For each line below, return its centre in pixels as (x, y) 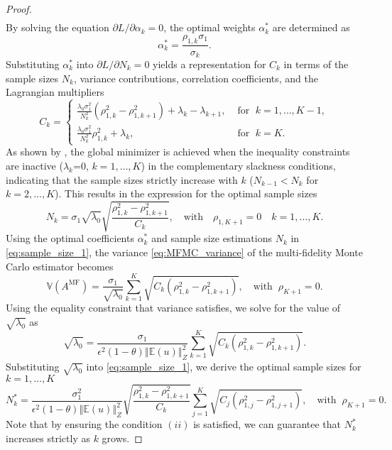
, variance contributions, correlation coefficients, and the (196, 78)
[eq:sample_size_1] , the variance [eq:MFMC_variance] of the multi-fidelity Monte (184, 252)
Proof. (19, 9)
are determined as (311, 27)
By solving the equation (58, 27)
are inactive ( (34, 166)
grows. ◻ (122, 438)
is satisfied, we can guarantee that (267, 424)
